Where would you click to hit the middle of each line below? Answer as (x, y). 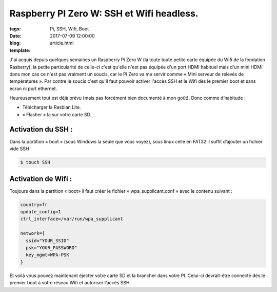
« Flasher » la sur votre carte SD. (57, 114)
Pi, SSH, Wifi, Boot (70, 29)
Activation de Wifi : (41, 179)
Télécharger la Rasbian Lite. (52, 107)
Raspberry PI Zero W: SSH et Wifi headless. (104, 13)
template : (20, 50)
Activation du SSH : (41, 129)
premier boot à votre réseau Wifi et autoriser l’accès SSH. (70, 283)
